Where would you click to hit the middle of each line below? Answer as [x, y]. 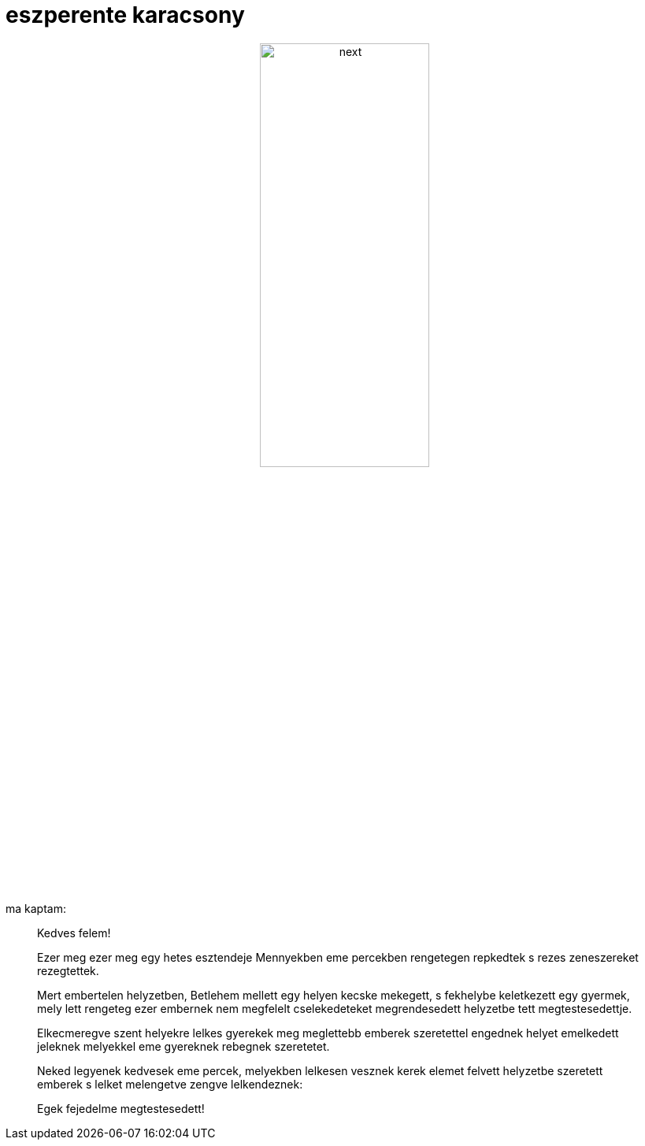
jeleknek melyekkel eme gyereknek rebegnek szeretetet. [183, 1046]
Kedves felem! [74, 933]
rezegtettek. [68, 970]
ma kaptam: [36, 908]
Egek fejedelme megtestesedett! [121, 1108]
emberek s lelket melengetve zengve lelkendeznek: [170, 1084]
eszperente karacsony [125, 15]
